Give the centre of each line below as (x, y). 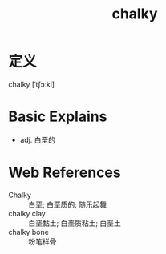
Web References (65, 173)
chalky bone (29, 232)
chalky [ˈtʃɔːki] (31, 84)
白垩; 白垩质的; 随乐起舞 (68, 204)
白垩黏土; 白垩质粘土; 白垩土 (75, 223)
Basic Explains (58, 117)
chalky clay (27, 213)
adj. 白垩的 (38, 139)
